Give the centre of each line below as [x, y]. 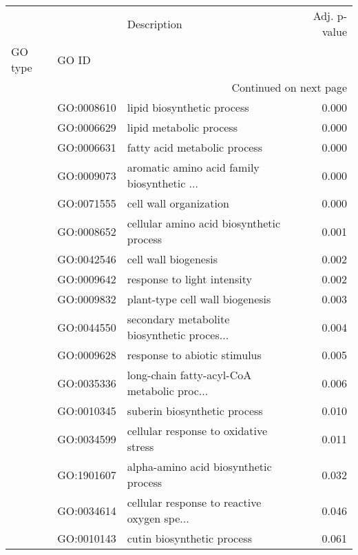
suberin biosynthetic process [195, 411]
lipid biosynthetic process [188, 107]
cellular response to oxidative [197, 431]
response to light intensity [189, 279]
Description [155, 23]
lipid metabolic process [182, 127]
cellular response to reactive [194, 502]
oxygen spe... [158, 518]
